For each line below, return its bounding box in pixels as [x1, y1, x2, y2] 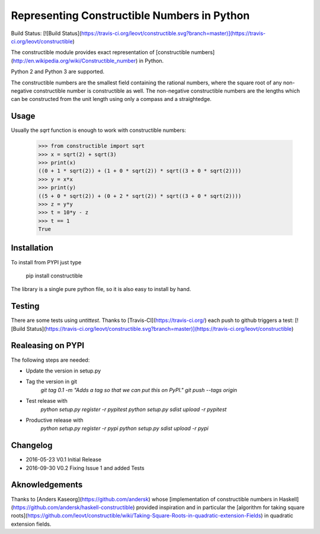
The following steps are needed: [11, 356, 90, 364]
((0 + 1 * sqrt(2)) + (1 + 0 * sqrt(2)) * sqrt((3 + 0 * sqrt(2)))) [38, 168, 242, 175]
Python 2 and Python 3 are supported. [11, 68, 105, 75]
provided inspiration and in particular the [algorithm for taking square [136, 504, 305, 511]
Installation [11, 243, 53, 253]
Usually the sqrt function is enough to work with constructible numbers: [11, 127, 187, 134]
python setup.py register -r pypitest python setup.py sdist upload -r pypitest [40, 406, 227, 413]
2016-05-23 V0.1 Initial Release [25, 456, 102, 463]
